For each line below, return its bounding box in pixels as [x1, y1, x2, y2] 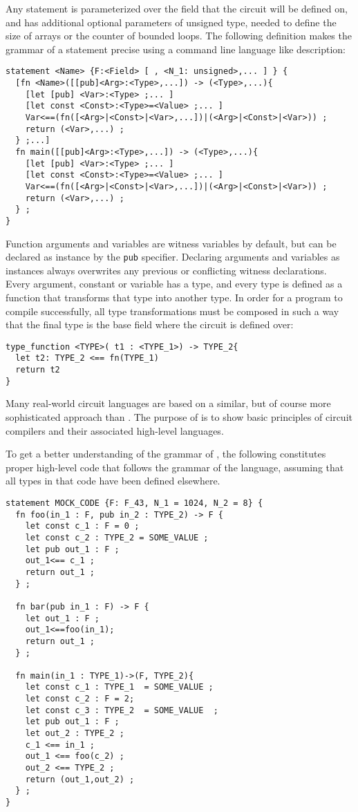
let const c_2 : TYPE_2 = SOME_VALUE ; [25, 532, 209, 542]
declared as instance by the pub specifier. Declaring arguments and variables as [6, 249, 340, 264]
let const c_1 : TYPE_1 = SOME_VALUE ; [25, 682, 214, 692]
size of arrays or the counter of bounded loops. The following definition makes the [6, 28, 352, 43]
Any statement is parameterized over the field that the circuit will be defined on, [6, 1, 348, 15]
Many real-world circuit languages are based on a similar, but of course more [6, 396, 331, 410]
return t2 [15, 365, 60, 375]
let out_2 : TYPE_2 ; [25, 728, 124, 739]
